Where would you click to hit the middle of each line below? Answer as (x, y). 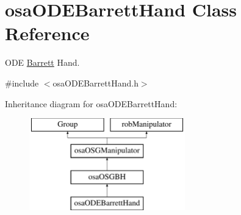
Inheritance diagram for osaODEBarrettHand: (91, 103)
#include (22, 83)
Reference (47, 33)
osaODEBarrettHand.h (95, 83)
